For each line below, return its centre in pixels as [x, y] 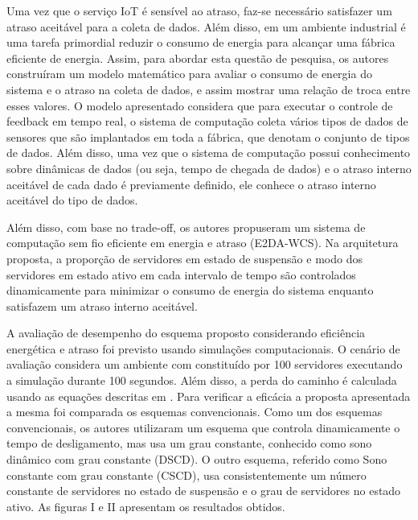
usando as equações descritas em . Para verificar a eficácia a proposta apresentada [209, 396]
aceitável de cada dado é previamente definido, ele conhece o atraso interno [191, 184]
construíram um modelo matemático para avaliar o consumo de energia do [189, 74]
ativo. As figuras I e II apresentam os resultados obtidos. [146, 506]
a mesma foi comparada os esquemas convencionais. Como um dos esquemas [195, 412]
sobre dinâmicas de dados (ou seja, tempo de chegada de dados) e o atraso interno [209, 168]
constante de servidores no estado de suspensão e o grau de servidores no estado [204, 491]
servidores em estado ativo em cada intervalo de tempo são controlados [181, 274]
